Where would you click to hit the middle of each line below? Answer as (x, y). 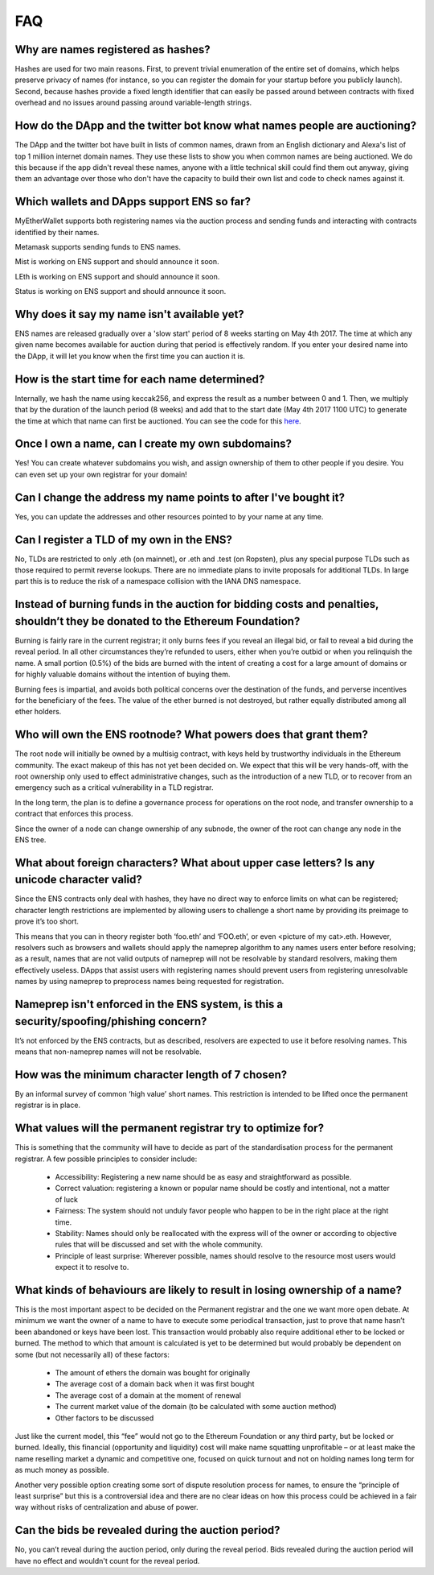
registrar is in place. (47, 1105)
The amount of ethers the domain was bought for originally (153, 1373)
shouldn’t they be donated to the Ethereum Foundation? (158, 621)
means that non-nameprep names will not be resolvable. (108, 1052)
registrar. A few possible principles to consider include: (106, 1159)
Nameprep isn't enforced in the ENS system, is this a (149, 1004)
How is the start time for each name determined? (140, 379)
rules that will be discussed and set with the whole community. (159, 1245)
